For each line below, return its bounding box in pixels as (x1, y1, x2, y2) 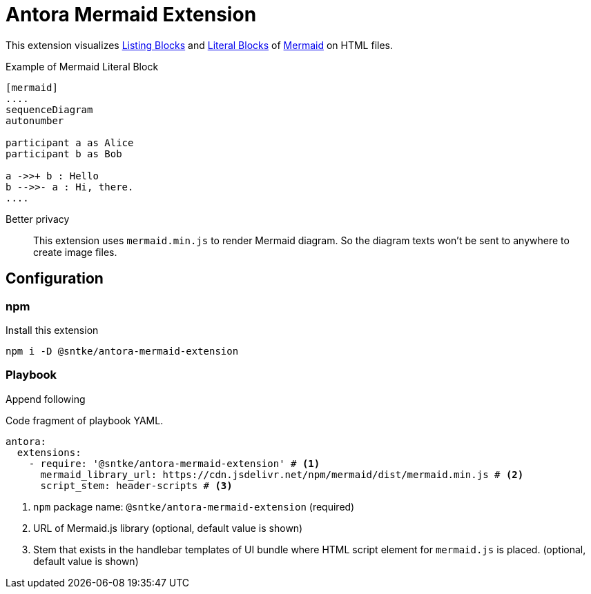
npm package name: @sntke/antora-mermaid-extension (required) (33, 500, 355, 513)
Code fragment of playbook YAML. (6, 414, 164, 426)
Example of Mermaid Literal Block (6, 60, 159, 72)
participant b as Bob (6, 148, 122, 159)
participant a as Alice (6, 137, 134, 148)
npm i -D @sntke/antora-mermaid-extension (6, 345, 239, 357)
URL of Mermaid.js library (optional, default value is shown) (33, 522, 303, 534)
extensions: (17, 446, 81, 458)
